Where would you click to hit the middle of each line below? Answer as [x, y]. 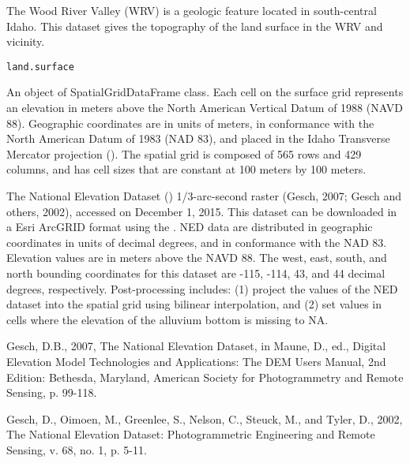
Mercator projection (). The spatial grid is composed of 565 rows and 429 [184, 153]
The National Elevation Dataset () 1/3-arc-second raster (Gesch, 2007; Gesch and [204, 196]
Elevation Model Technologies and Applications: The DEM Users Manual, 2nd [196, 361]
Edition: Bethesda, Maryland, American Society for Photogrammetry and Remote [205, 377]
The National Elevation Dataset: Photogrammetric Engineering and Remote [191, 434]
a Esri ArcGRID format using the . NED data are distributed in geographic [190, 227]
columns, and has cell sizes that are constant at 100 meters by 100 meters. [186, 169]
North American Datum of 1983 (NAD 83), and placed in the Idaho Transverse [198, 138]
